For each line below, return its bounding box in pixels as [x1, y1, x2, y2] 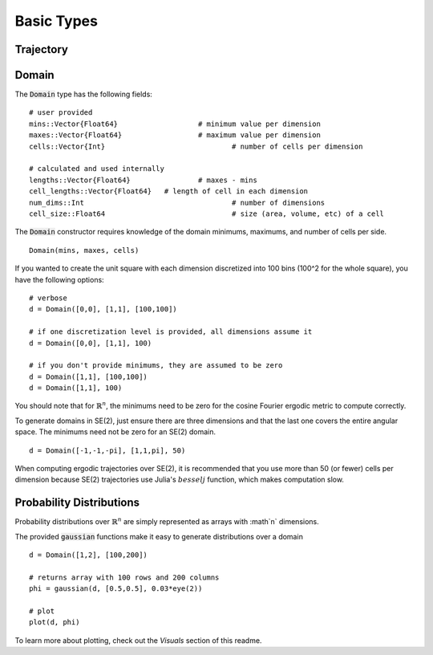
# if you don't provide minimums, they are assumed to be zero [29, 361, 283, 370]
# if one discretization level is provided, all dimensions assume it [29, 327, 313, 336]
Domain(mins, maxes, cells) [29, 246, 140, 254]
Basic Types [14, 12, 98, 30]
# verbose [29, 293, 67, 303]
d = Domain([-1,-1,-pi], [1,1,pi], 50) [29, 445, 186, 455]
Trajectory [14, 43, 68, 56]
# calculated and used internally [29, 165, 164, 173]
